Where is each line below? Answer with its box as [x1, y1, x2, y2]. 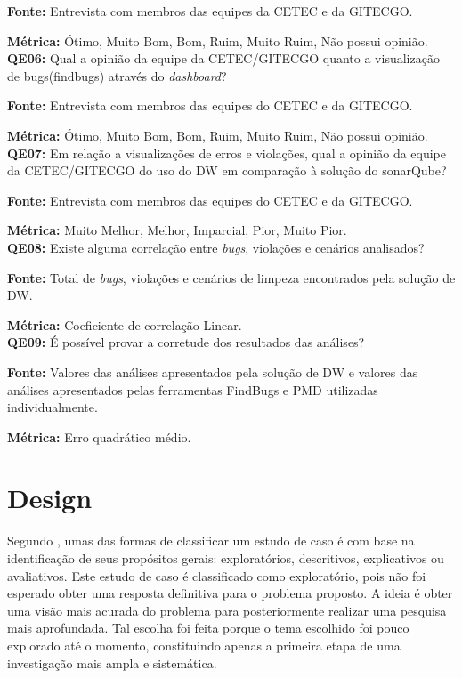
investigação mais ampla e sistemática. [7, 653, 217, 672]
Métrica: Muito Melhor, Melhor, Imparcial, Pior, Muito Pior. [7, 221, 347, 239]
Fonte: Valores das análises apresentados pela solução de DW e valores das [7, 362, 418, 381]
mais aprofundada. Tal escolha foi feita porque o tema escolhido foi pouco [7, 618, 409, 637]
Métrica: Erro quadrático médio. [7, 427, 191, 446]
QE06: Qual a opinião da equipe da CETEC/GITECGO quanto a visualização [7, 49, 440, 68]
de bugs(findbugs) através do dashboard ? [7, 66, 227, 85]
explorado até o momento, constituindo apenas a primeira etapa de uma [7, 635, 401, 654]
